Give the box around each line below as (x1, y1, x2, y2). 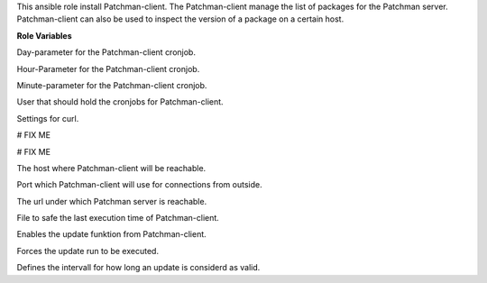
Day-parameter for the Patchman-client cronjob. (16, 47, 196, 58)
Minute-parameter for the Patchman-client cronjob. (16, 79, 207, 90)
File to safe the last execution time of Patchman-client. (16, 213, 220, 224)
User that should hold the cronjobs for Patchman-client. (16, 96, 225, 107)
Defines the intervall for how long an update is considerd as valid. (16, 262, 261, 273)
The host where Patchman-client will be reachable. (16, 162, 207, 173)
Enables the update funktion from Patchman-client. (16, 229, 207, 240)
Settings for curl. (16, 113, 79, 123)
